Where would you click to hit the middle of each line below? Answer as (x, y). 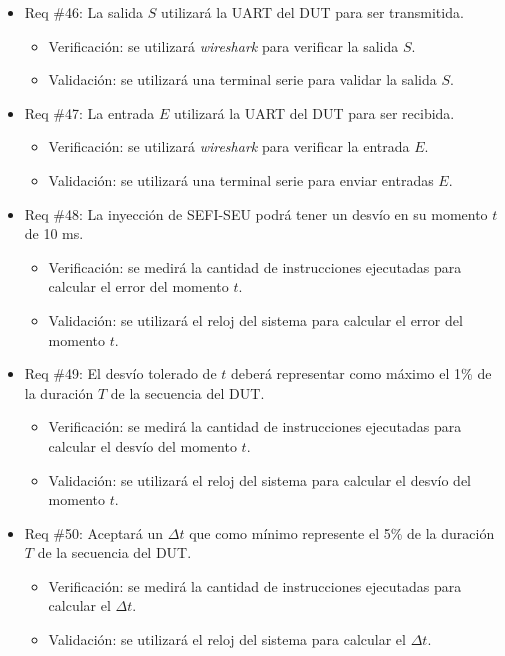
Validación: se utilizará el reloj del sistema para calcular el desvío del (259, 479)
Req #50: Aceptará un (94, 532)
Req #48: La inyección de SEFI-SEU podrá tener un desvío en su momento (256, 213)
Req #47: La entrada (89, 112)
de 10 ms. (54, 233)
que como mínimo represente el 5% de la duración (342, 532)
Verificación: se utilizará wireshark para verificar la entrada (229, 146)
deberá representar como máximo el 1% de (361, 373)
